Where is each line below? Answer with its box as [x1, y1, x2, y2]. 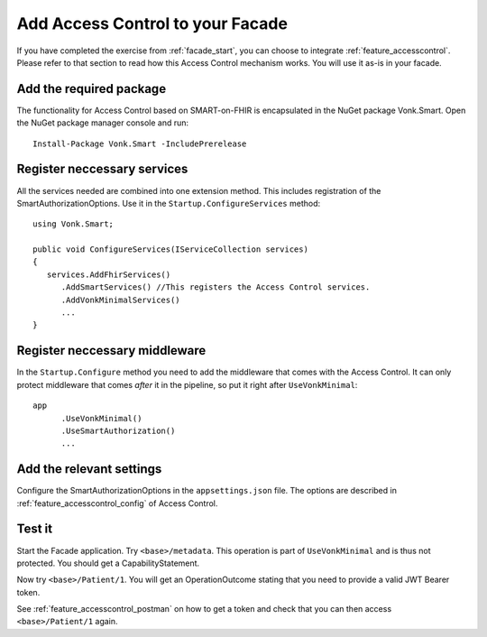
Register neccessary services [16, 162, 188, 177]
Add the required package [16, 81, 167, 97]
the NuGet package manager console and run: [16, 117, 189, 128]
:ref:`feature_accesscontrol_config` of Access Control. [16, 497, 218, 509]
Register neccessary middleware [16, 343, 207, 358]
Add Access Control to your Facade [16, 14, 289, 33]
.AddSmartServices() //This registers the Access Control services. [60, 282, 371, 292]
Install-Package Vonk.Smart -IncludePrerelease [32, 138, 247, 149]
